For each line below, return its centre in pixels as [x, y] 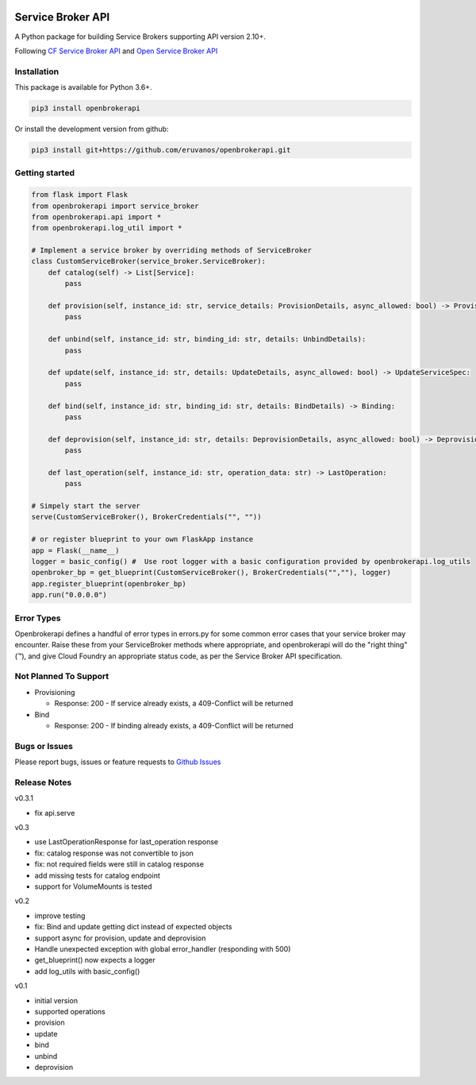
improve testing [60, 915]
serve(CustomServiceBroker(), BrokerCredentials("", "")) [146, 517]
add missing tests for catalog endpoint [97, 875]
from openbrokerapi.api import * [96, 217]
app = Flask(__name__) [75, 550]
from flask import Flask [80, 195]
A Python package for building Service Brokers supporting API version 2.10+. [140, 37]
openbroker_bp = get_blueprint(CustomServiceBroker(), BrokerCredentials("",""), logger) [211, 573]
